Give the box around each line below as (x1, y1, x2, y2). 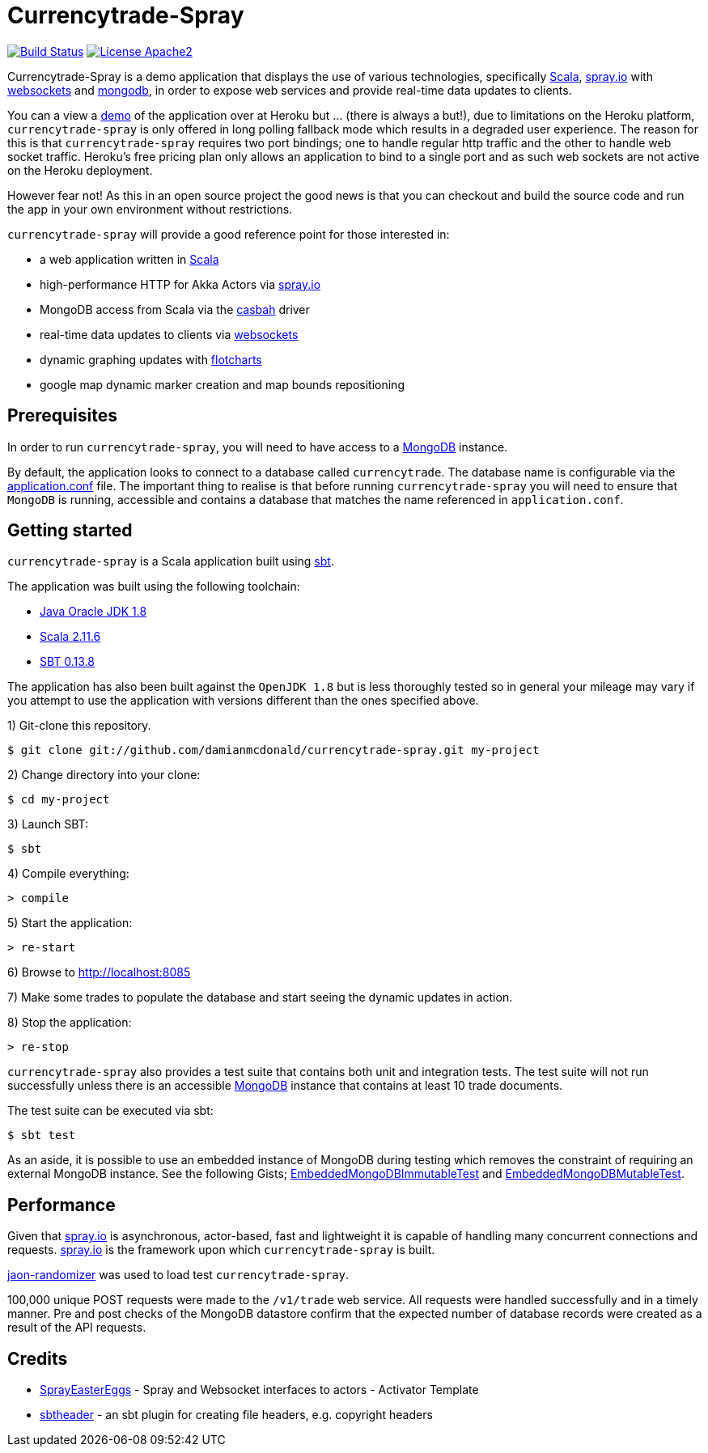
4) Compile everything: (7, 866, 129, 881)
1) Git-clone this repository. (7, 718, 151, 733)
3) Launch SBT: (7, 817, 89, 832)
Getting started (7, 520, 133, 541)
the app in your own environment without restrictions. (7, 201, 293, 216)
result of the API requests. (7, 1320, 146, 1335)
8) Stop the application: (7, 1015, 132, 1030)
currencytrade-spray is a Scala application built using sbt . (7, 554, 334, 569)
